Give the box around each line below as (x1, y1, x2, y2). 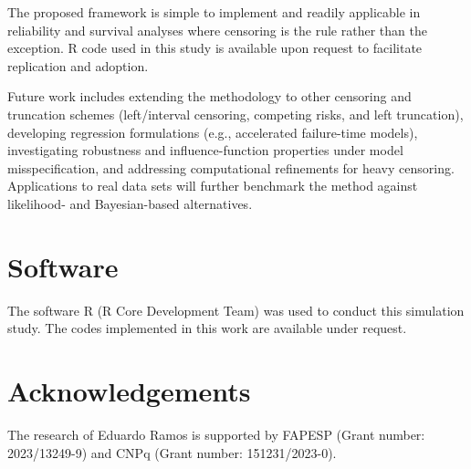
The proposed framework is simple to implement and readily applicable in (7, 3, 421, 21)
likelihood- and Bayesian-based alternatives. (7, 193, 253, 213)
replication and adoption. (7, 56, 149, 75)
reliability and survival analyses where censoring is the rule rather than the (7, 20, 427, 39)
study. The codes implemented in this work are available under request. (7, 318, 407, 338)
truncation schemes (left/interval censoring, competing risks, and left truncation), (7, 104, 464, 123)
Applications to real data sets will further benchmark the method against (7, 176, 418, 195)
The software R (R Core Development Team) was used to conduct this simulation (7, 300, 465, 319)
